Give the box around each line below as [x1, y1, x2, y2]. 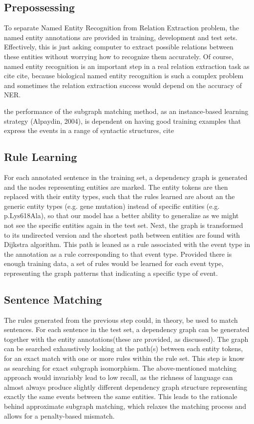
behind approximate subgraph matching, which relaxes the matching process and [4, 401, 246, 411]
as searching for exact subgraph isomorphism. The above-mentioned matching [4, 362, 237, 373]
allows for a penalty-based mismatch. [4, 410, 115, 421]
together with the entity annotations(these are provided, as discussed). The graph [4, 334, 249, 344]
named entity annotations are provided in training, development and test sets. [4, 32, 238, 42]
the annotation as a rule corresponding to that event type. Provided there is [4, 248, 232, 259]
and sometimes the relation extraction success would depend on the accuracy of [4, 80, 242, 90]
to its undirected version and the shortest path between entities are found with [4, 229, 240, 240]
